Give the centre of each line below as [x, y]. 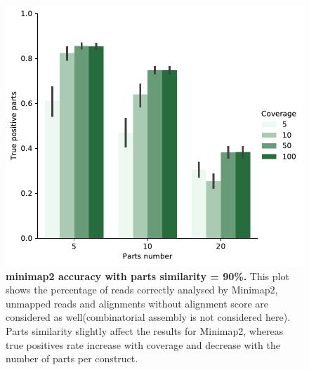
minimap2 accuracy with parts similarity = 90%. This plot [147, 276]
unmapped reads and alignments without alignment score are [137, 303]
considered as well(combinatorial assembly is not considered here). [148, 317]
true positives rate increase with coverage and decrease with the [143, 344]
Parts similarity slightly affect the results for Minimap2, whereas [145, 330]
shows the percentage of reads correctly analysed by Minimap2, [142, 290]
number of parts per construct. [72, 358]
